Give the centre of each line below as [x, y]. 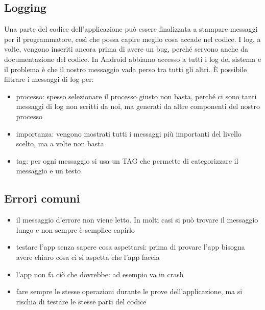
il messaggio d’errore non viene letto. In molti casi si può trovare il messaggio [137, 220]
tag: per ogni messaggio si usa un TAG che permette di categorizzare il [127, 160]
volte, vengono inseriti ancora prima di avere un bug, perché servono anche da [126, 49]
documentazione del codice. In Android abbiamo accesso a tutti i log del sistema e [133, 59]
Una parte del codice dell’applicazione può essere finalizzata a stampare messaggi [131, 29]
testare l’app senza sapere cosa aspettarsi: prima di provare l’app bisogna [130, 247]
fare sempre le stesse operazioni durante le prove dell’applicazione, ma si [129, 291]
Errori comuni [42, 198]
